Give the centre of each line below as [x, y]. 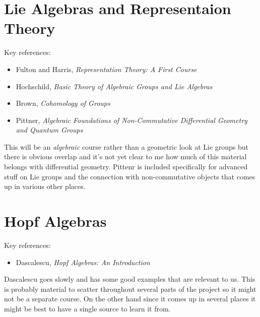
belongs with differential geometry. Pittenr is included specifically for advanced [126, 167]
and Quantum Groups [49, 130]
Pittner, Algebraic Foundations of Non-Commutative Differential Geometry [132, 120]
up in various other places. [45, 186]
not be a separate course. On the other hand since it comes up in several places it [130, 299]
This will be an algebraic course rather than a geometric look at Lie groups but [126, 146]
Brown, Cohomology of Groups [63, 103]
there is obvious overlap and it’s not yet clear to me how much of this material [125, 156]
